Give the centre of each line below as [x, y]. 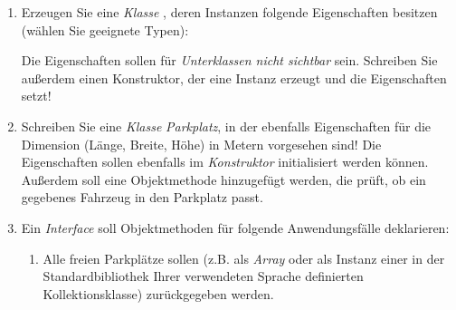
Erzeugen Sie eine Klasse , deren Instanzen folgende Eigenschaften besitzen [229, 12]
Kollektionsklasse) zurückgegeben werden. [158, 293]
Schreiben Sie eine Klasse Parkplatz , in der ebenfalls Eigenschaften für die [226, 126]
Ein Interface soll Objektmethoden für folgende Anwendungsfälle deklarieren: [235, 227]
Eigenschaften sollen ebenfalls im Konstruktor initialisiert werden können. [225, 162]
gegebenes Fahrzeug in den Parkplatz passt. [142, 197]
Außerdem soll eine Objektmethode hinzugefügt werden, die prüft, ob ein [223, 179]
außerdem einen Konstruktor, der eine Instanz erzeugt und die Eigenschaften [234, 77]
